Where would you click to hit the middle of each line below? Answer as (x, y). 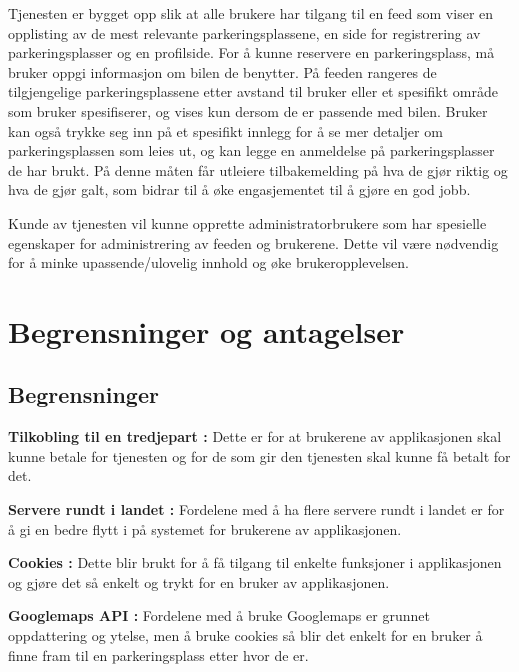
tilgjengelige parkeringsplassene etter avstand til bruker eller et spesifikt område (253, 91)
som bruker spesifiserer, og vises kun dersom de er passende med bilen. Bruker (248, 110)
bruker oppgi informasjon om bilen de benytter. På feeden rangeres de (222, 71)
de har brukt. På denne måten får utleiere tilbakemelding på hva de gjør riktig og (258, 169)
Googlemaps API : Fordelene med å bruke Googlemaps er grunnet (219, 615)
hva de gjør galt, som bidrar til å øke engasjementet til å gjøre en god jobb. (239, 189)
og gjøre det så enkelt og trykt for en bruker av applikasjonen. (199, 581)
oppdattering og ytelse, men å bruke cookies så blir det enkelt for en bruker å (245, 635)
